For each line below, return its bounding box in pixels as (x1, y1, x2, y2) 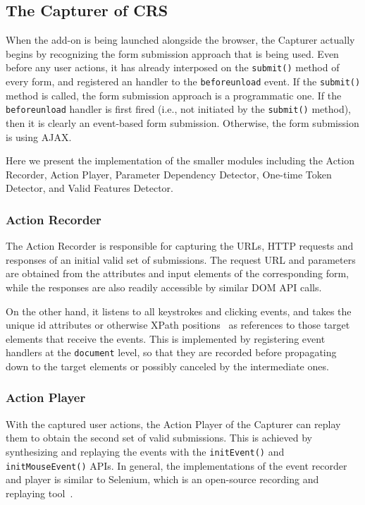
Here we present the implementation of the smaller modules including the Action (6, 153, 354, 168)
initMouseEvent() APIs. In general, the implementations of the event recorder (6, 458, 347, 473)
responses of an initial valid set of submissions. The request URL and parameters (6, 252, 356, 267)
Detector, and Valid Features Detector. (6, 181, 173, 195)
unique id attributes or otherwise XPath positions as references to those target (6, 317, 350, 332)
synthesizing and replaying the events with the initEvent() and (6, 444, 285, 458)
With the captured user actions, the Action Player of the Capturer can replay (6, 416, 341, 431)
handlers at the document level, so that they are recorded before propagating (6, 345, 337, 360)
